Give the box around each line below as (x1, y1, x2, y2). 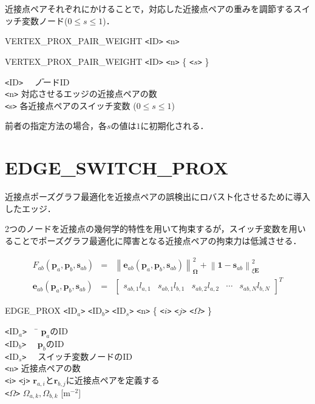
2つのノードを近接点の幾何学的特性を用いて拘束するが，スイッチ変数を (5, 222, 289, 235)
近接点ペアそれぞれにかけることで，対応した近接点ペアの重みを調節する (5, 2, 294, 15)
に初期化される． (140, 119, 209, 132)
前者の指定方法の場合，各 (5, 119, 107, 132)
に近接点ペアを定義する (66, 373, 160, 386)
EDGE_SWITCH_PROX (5, 155, 229, 180)
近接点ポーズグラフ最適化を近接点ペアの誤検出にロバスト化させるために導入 (5, 190, 311, 203)
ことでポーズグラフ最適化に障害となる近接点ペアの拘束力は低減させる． (13, 234, 302, 247)
